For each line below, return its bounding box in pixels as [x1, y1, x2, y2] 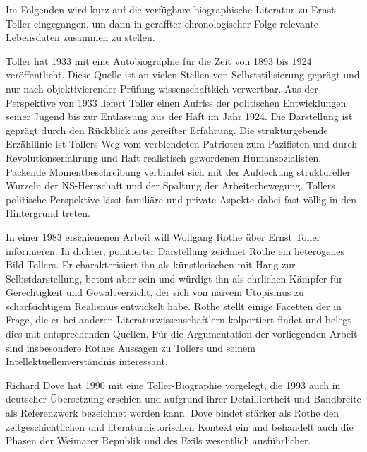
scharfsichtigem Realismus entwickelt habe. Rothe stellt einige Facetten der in [6, 298, 342, 313]
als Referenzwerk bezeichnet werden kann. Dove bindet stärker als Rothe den [6, 405, 339, 420]
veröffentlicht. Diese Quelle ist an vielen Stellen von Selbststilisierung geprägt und [6, 67, 360, 82]
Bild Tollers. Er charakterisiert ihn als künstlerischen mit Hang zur [6, 257, 296, 272]
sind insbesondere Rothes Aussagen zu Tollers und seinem [6, 340, 255, 355]
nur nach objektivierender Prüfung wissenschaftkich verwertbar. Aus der [6, 81, 318, 95]
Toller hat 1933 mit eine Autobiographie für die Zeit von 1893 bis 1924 [6, 53, 312, 68]
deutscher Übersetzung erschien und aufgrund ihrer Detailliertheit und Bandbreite [6, 391, 361, 406]
